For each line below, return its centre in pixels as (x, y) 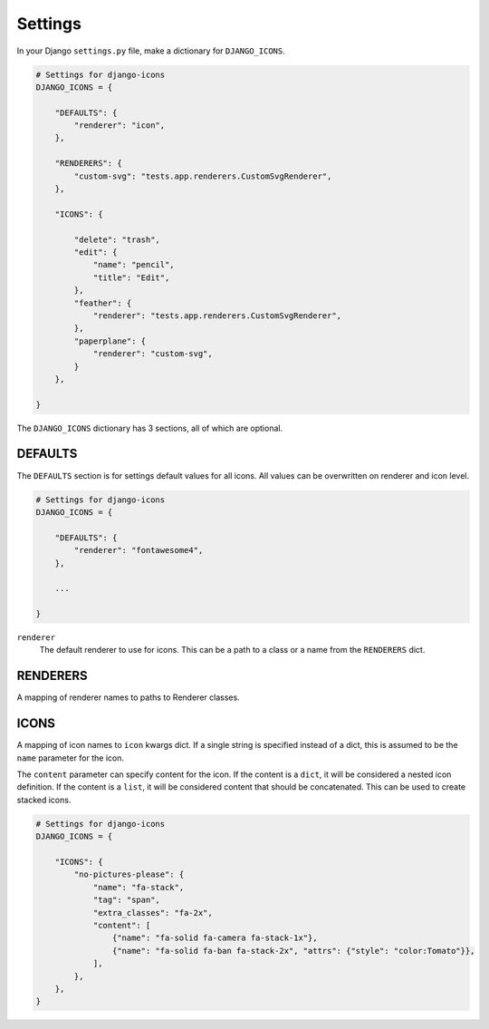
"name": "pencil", (134, 265)
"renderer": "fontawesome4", (139, 550)
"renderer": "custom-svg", (153, 354)
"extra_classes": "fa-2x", (153, 913)
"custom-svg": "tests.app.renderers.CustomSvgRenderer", (203, 176)
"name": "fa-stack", (139, 887)
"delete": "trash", (117, 239)
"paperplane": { (110, 341)
